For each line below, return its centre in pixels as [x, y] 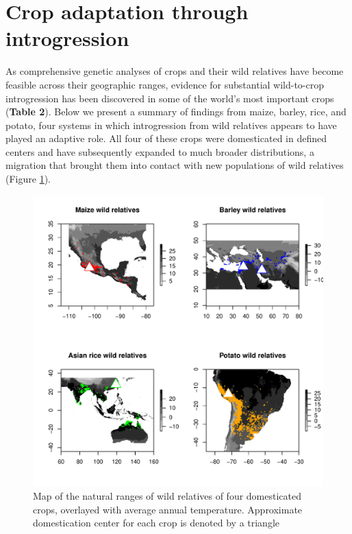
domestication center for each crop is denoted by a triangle [156, 523]
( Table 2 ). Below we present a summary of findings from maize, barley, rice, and [176, 112]
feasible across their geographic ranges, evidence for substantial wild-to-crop [165, 84]
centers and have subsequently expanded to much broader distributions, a [160, 151]
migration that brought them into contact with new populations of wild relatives [175, 165]
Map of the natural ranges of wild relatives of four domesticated [167, 496]
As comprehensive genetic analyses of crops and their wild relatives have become [175, 71]
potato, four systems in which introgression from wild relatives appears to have [171, 125]
